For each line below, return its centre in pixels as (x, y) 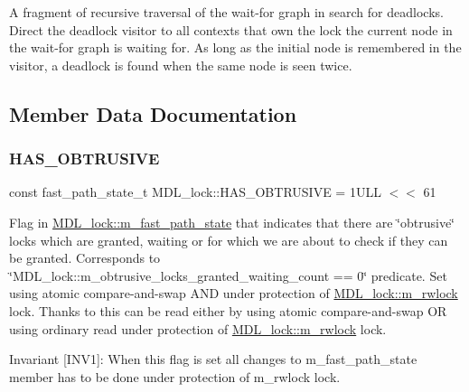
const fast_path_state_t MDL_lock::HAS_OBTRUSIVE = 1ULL (195, 192)
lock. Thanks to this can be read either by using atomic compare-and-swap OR (228, 310)
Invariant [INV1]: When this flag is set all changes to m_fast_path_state (213, 359)
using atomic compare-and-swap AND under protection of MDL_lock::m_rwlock (234, 293)
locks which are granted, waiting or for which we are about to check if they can (229, 240)
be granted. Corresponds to (85, 258)
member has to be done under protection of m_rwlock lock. (175, 376)
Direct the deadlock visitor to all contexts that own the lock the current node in (231, 29)
